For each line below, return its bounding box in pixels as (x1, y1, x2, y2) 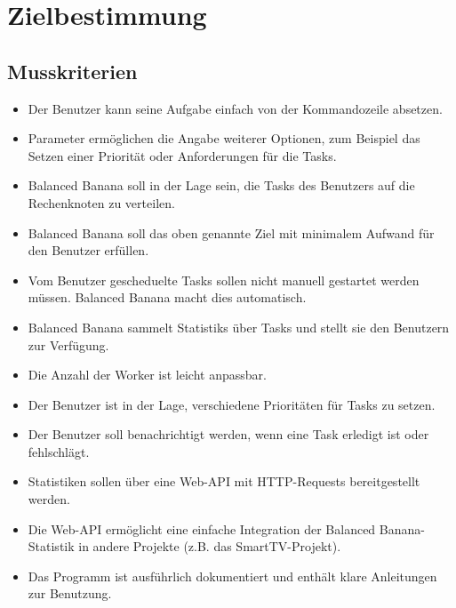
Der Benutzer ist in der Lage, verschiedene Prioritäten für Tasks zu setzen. (28, 395, 436, 413)
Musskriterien (7, 57, 138, 84)
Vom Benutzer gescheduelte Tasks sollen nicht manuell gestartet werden (28, 270, 420, 289)
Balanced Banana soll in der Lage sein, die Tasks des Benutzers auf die (28, 176, 415, 195)
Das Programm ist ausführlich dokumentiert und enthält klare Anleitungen (28, 566, 437, 585)
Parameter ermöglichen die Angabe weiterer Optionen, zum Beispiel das (28, 129, 420, 148)
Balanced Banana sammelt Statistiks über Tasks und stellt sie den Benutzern (28, 317, 450, 336)
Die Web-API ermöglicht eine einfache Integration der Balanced (28, 519, 376, 538)
